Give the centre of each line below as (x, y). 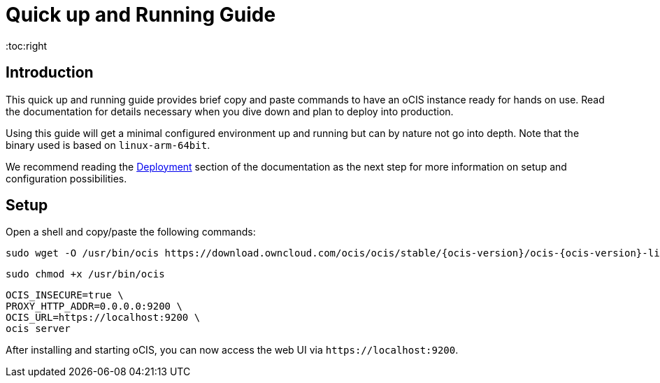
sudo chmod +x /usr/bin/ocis (85, 274)
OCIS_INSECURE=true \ (65, 295)
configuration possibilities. (66, 178)
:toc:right (27, 45)
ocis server (38, 329)
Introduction (50, 73)
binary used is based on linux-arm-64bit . (108, 145)
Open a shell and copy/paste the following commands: (131, 232)
